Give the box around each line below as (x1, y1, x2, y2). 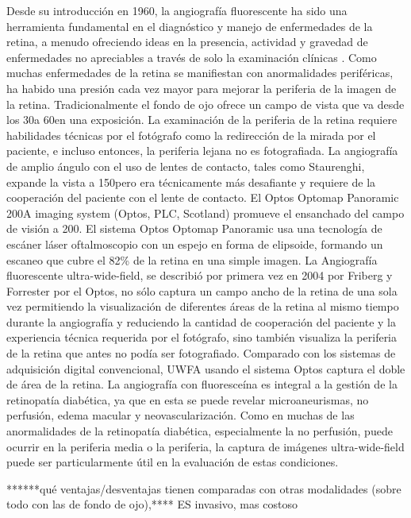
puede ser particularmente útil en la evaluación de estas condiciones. (6, 454, 339, 470)
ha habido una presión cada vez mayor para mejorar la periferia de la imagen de (6, 79, 397, 96)
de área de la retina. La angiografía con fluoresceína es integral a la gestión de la (6, 376, 398, 392)
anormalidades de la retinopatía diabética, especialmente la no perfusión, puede (6, 423, 393, 439)
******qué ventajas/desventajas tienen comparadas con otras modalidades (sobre (6, 480, 401, 497)
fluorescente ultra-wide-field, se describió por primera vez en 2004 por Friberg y (6, 267, 393, 284)
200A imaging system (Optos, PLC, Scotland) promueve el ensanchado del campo (6, 204, 405, 221)
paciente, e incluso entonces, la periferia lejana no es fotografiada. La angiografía (6, 142, 398, 159)
